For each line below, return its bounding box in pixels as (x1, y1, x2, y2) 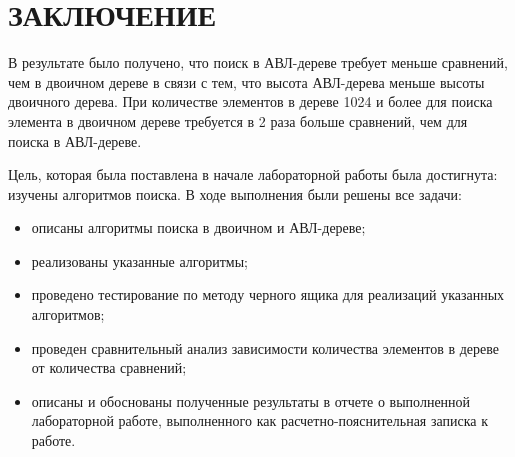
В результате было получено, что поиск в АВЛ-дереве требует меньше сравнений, (8, 52, 508, 73)
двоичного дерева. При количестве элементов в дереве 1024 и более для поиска (8, 91, 493, 112)
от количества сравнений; (31, 357, 187, 378)
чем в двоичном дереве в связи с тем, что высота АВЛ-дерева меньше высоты (8, 71, 485, 92)
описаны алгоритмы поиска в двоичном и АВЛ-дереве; (31, 217, 366, 238)
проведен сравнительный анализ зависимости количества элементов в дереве (31, 337, 499, 358)
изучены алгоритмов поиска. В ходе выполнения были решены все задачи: (8, 183, 462, 204)
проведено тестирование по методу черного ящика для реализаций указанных (31, 284, 505, 305)
